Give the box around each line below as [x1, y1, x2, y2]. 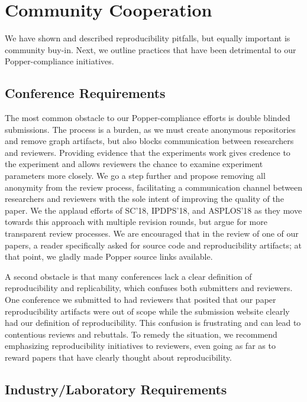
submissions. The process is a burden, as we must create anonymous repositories [5, 123, 296, 135]
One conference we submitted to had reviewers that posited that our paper [5, 293, 276, 306]
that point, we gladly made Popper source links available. [5, 250, 213, 263]
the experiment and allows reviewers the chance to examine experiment [5, 158, 263, 170]
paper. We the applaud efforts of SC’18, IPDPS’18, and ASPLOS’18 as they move [5, 204, 302, 216]
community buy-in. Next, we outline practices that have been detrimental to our [5, 43, 296, 55]
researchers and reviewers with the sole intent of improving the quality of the [5, 192, 284, 205]
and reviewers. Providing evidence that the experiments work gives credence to [5, 146, 290, 158]
